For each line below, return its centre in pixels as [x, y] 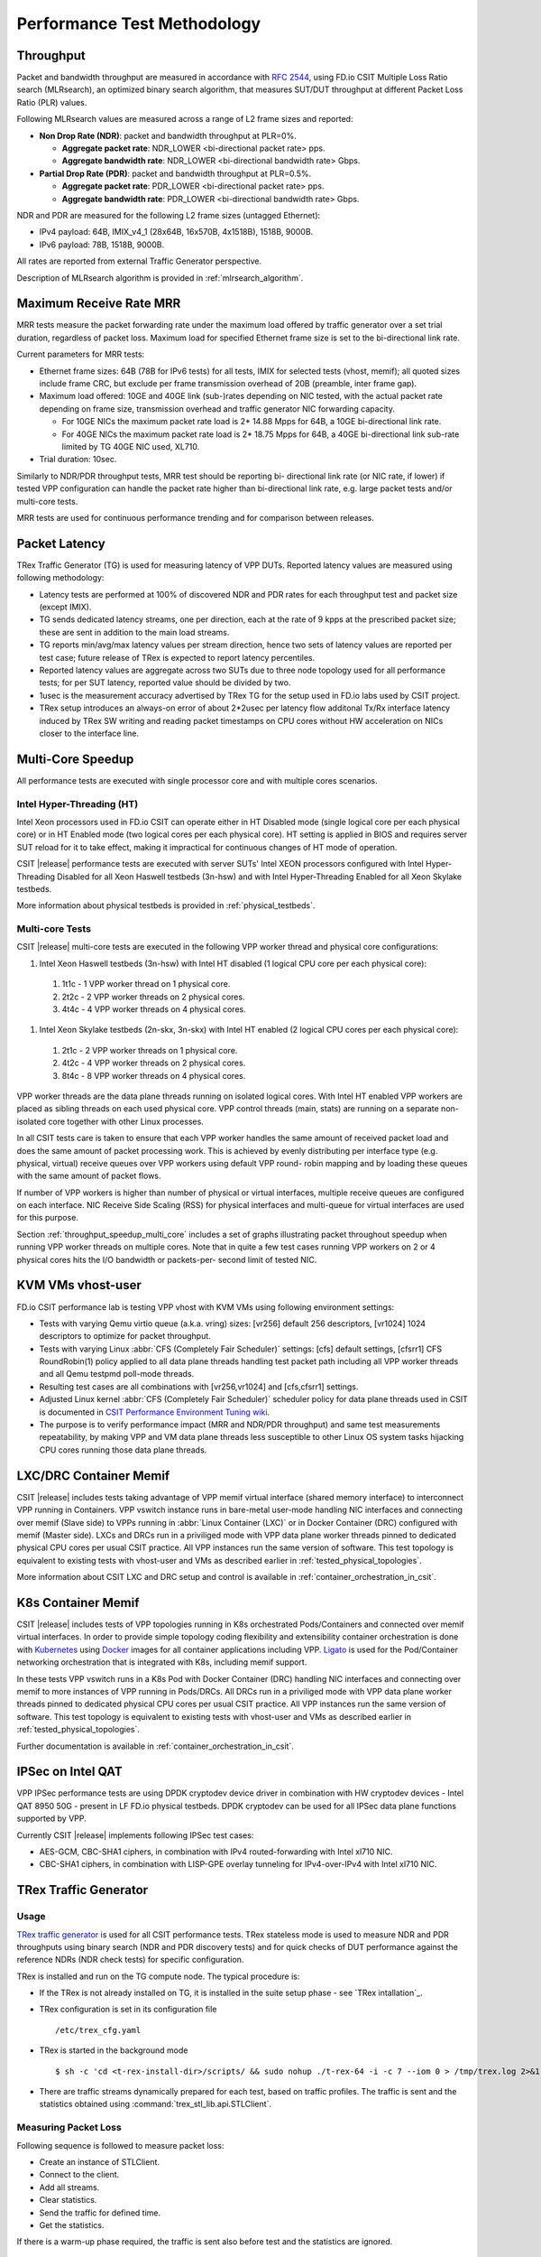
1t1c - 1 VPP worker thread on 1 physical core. [146, 984]
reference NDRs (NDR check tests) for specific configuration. [130, 1960]
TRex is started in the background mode [114, 2050]
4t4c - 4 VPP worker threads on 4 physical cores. [154, 1009]
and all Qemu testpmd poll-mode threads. [117, 1374]
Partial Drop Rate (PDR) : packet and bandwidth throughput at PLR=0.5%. [175, 173]
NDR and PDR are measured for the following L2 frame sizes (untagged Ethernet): [169, 215]
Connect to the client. [79, 2175]
